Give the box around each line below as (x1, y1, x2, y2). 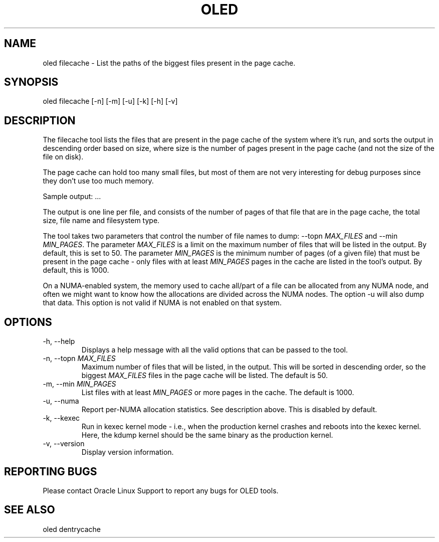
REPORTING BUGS (4, 465, 97, 478)
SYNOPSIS (4, 76, 59, 89)
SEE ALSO (4, 503, 55, 516)
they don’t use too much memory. (43, 176, 154, 186)
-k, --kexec (43, 414, 80, 423)
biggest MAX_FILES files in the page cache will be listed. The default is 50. (81, 371, 328, 380)
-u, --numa (43, 397, 79, 406)
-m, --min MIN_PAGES (43, 380, 116, 389)
